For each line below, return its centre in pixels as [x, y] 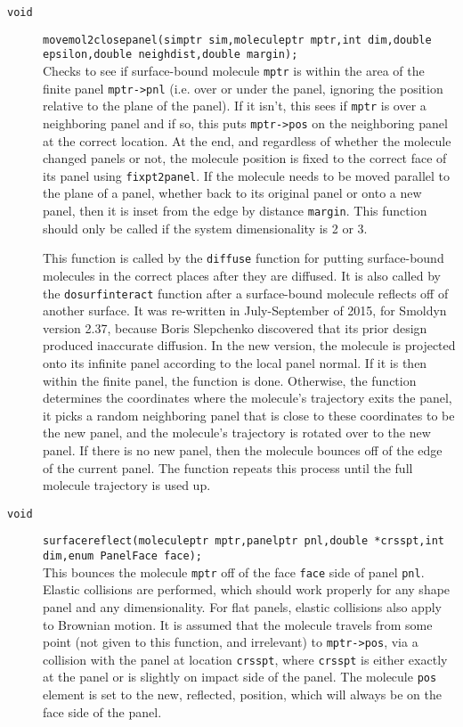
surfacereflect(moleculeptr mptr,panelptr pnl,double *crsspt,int [244, 541]
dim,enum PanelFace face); [122, 556]
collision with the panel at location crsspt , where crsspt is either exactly [245, 659]
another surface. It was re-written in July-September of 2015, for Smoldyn [245, 310]
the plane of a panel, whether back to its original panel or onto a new [232, 193]
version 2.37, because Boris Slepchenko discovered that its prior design [235, 327]
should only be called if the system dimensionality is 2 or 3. [205, 228]
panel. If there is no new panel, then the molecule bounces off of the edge [243, 449]
